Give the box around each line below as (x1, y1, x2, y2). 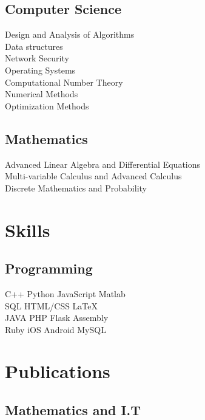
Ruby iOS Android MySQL (5, 323, 106, 336)
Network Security (5, 52, 69, 64)
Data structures (5, 40, 63, 52)
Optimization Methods (5, 99, 89, 112)
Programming (5, 259, 93, 278)
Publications (5, 359, 110, 384)
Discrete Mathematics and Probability (5, 181, 147, 194)
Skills (5, 217, 50, 242)
